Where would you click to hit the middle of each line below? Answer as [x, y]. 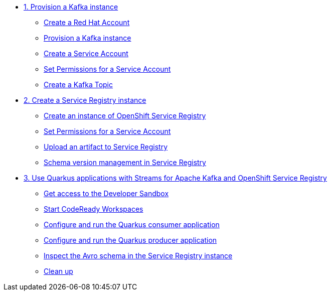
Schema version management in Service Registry [125, 162]
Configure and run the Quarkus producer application [130, 240]
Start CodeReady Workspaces [94, 209]
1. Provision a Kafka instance [71, 7]
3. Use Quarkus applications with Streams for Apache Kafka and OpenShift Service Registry [175, 178]
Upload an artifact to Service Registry [106, 147]
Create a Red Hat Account [87, 22]
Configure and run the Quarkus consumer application [132, 225]
